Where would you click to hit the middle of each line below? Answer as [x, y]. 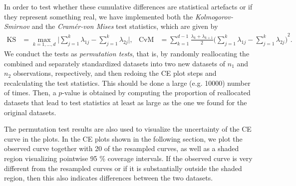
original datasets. [30, 112]
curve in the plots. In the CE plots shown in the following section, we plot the [123, 138]
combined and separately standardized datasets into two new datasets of [115, 63]
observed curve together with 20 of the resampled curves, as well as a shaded [122, 148]
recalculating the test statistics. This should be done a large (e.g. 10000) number [127, 83]
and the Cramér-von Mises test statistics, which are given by [125, 26]
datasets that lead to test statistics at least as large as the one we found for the [126, 102]
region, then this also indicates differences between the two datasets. [109, 178]
